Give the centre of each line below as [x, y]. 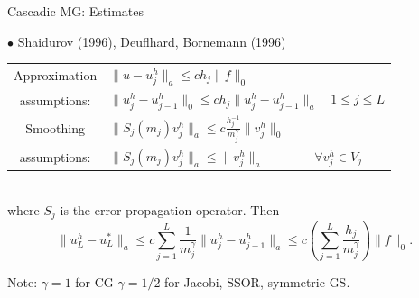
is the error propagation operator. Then [170, 210]
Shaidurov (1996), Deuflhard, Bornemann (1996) [152, 41]
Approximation [56, 75]
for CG [94, 282]
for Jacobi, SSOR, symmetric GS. [257, 282]
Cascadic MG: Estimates [76, 11]
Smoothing [55, 128]
